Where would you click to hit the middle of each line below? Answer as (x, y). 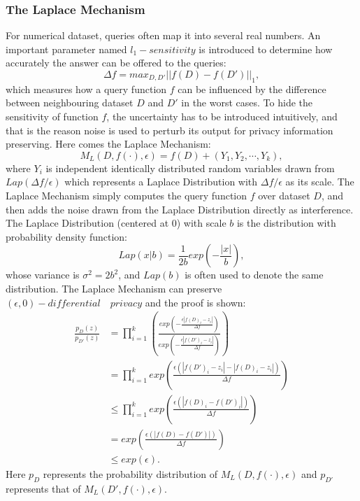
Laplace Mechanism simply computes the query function (127, 195)
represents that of (43, 488)
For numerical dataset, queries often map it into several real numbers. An (163, 35)
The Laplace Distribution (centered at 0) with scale (116, 223)
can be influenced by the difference (252, 89)
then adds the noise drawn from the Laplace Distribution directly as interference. (180, 209)
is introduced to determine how (266, 49)
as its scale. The (320, 182)
